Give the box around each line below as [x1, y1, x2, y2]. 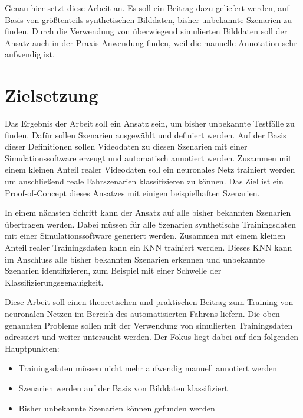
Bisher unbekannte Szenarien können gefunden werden [18, 401, 215, 414]
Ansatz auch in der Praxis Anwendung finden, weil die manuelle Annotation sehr [5, 36, 297, 48]
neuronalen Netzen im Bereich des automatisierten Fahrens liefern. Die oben [5, 307, 280, 319]
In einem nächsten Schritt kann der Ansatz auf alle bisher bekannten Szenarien [5, 206, 291, 219]
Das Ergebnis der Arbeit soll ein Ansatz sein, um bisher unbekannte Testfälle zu [5, 117, 295, 129]
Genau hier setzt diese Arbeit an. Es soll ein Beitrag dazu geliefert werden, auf [5, 2, 289, 14]
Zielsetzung [5, 83, 98, 107]
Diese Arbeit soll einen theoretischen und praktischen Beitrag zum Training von [5, 296, 294, 308]
